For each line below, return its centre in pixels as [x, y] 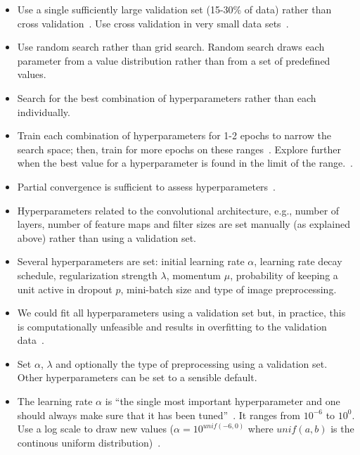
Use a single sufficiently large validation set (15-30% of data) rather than [174, 9]
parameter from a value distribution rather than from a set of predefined [174, 60]
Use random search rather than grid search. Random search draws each [171, 47]
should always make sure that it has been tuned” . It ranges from [159, 415]
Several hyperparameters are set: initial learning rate [131, 261]
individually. [44, 111]
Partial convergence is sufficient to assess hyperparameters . [147, 186]
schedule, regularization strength [87, 275]
